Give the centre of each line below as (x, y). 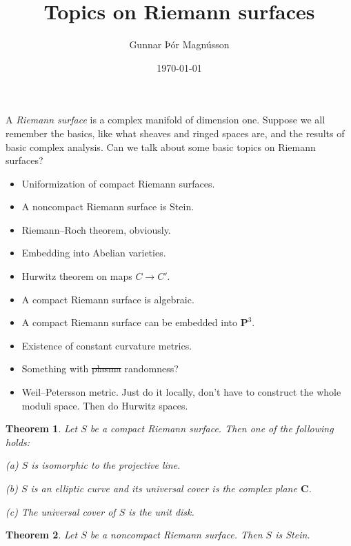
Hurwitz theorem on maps (77, 276)
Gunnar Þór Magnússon (179, 44)
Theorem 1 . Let (42, 428)
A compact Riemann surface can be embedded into (129, 322)
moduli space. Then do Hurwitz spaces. (105, 405)
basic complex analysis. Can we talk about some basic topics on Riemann (161, 146)
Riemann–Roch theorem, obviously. (96, 229)
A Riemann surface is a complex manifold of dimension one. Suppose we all (166, 120)
